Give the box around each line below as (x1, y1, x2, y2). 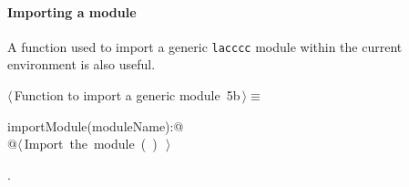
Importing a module (7, 2, 137, 21)
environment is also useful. (7, 55, 156, 74)
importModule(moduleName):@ (7, 116, 184, 135)
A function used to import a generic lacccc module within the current (7, 36, 403, 56)
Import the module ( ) (24, 134, 158, 153)
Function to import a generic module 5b (14, 86, 240, 105)
